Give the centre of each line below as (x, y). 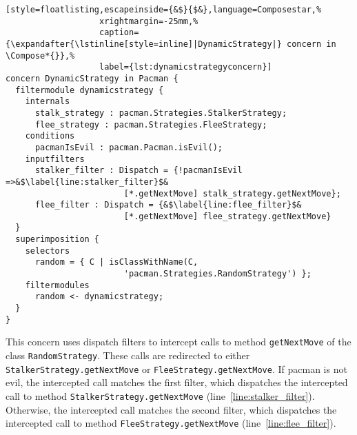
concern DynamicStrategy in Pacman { (92, 78)
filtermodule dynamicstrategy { (90, 90)
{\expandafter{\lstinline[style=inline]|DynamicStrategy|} (144, 44)
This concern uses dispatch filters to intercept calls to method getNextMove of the (178, 342)
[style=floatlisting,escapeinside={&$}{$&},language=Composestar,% (164, 10)
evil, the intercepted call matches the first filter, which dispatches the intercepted (177, 382)
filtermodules (57, 285)
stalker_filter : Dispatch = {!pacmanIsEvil (139, 171)
